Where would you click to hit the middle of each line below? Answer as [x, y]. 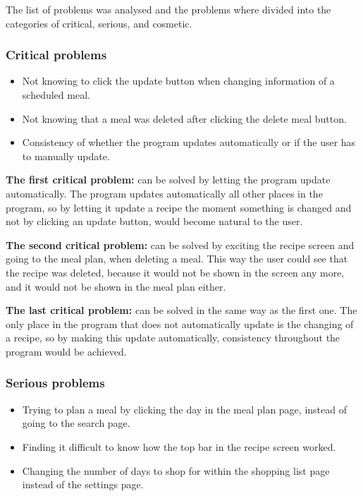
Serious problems [55, 383]
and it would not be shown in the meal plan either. [116, 286]
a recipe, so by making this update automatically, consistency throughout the [173, 338]
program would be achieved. [66, 351]
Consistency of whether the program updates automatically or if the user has [189, 142]
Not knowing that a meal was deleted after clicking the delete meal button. [184, 118]
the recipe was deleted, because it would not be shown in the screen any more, [175, 272]
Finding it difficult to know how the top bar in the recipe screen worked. [179, 446]
